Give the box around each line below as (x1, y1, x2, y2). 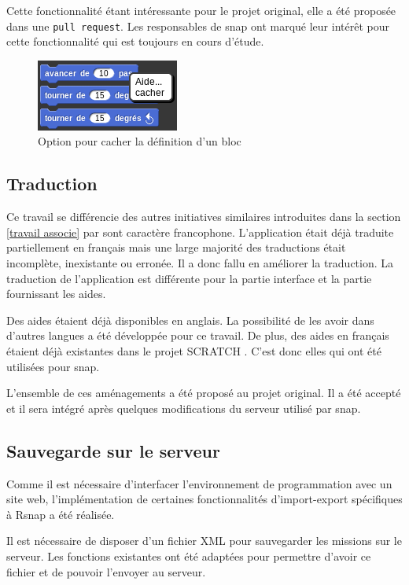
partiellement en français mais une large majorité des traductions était (6, 239, 346, 256)
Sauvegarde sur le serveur (6, 438, 220, 462)
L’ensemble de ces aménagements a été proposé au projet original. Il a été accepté (6, 384, 401, 401)
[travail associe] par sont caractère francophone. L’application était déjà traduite (6, 223, 394, 240)
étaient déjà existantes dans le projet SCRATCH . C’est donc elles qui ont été (6, 342, 381, 359)
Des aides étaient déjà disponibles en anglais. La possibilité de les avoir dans (6, 311, 374, 328)
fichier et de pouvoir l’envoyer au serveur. (6, 563, 206, 579)
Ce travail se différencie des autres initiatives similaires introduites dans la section (6, 208, 401, 225)
